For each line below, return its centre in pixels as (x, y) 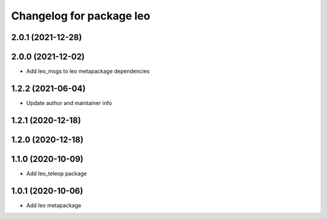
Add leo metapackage (54, 205)
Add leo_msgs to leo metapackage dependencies (88, 71)
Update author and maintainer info (69, 103)
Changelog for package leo (81, 16)
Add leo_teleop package (57, 174)
